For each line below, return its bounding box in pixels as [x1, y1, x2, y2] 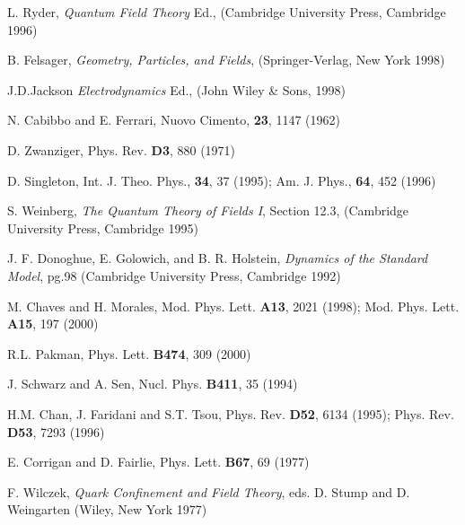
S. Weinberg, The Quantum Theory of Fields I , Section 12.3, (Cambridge [7, 201, 409, 220]
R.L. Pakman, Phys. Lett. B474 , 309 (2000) [7, 344, 251, 363]
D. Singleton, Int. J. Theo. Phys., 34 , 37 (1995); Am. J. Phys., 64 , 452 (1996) [7, 171, 436, 189]
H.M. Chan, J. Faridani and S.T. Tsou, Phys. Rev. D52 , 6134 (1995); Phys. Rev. [7, 404, 454, 423]
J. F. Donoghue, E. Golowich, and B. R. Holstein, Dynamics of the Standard [7, 249, 428, 267]
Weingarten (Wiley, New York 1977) [7, 500, 207, 519]
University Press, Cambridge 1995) [7, 218, 198, 237]
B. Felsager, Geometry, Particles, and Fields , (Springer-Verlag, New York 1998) [7, 50, 445, 69]
